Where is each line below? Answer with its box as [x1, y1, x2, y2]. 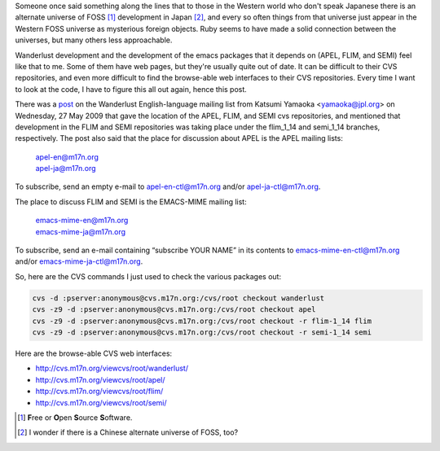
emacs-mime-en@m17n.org [35, 216, 129, 225]
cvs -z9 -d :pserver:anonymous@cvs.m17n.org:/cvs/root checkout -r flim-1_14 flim [32, 316, 372, 326]
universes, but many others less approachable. [15, 35, 173, 45]
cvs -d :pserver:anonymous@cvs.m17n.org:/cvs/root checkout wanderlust [32, 293, 325, 303]
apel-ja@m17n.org [35, 164, 97, 173]
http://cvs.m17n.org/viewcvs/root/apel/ [35, 374, 166, 384]
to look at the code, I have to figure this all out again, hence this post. [15, 84, 248, 94]
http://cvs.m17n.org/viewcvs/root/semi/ [35, 397, 167, 407]
